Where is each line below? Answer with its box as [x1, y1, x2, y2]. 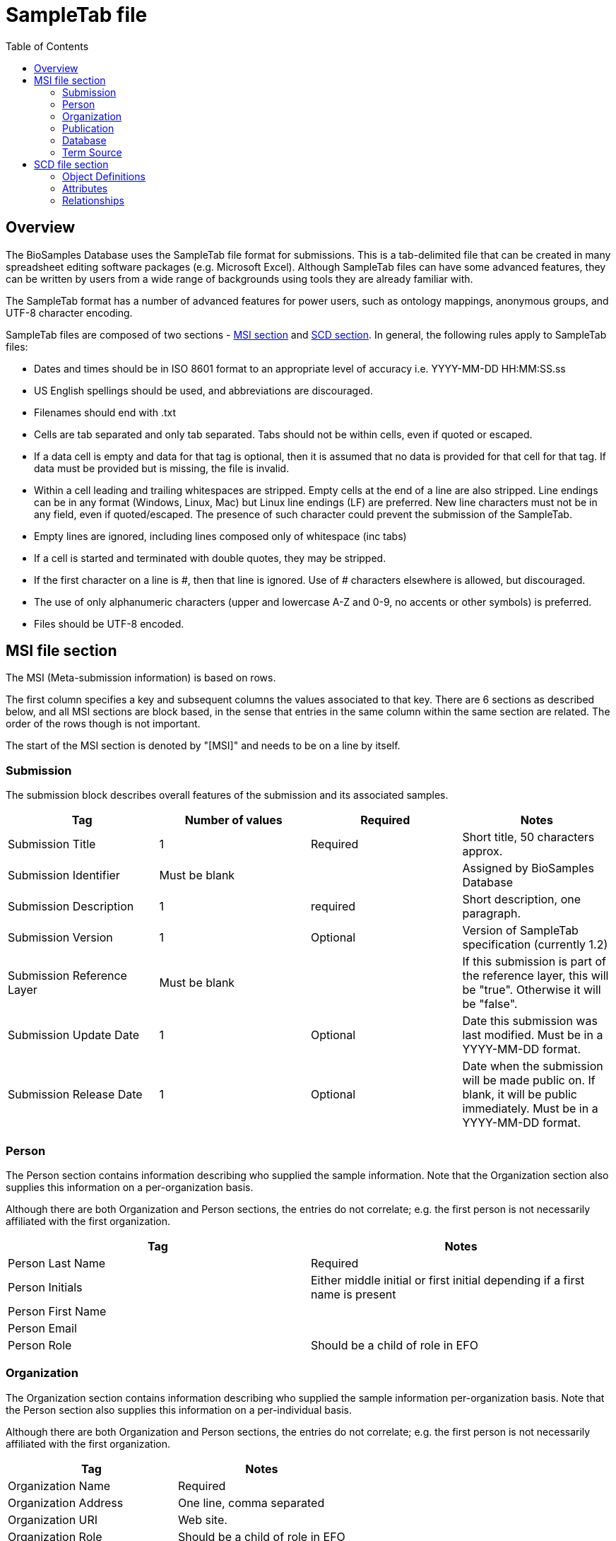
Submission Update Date [8, 1028, 140, 1043]
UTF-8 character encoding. [6, 306, 133, 319]
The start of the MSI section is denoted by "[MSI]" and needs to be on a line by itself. [6, 739, 401, 752]
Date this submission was [462, 1014, 598, 1029]
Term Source [62, 146, 122, 158]
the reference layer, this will [462, 968, 609, 983]
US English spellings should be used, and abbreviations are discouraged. [34, 384, 373, 397]
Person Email [8, 1320, 77, 1335]
